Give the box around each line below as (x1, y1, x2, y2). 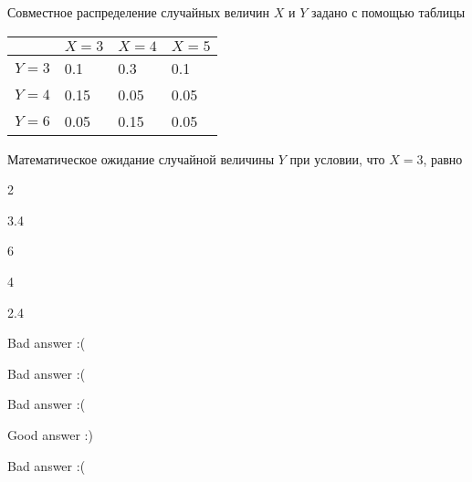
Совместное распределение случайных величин (7, 3, 270, 21)
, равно (423, 149, 463, 168)
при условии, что (289, 149, 385, 168)
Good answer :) (7, 424, 93, 444)
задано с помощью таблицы (310, 3, 466, 21)
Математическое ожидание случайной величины (7, 149, 275, 168)
